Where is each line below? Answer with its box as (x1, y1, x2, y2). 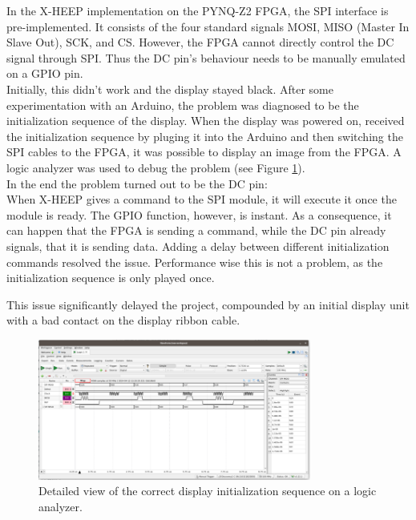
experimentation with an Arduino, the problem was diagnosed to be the (6, 96, 359, 113)
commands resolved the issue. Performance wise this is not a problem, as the (6, 253, 383, 270)
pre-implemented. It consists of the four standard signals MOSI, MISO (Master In (6, 18, 410, 34)
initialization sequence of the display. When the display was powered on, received (6, 112, 405, 129)
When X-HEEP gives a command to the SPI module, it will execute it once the (6, 191, 397, 208)
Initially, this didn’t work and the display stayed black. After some (6, 80, 333, 97)
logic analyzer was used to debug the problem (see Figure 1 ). (6, 159, 305, 175)
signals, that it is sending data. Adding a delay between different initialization (6, 237, 390, 254)
